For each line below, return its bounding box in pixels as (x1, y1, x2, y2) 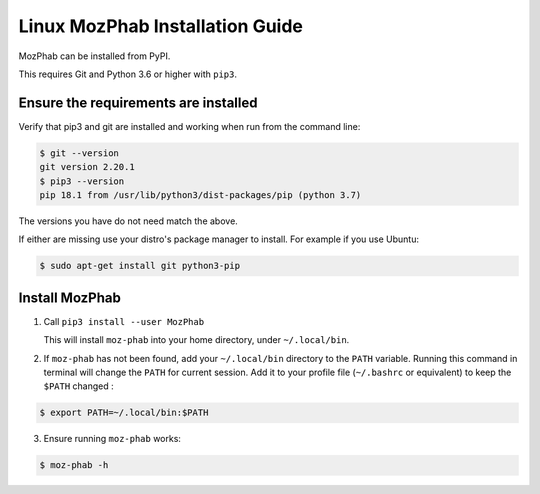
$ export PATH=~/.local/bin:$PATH (39, 407, 209, 419)
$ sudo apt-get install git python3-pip (39, 260, 240, 272)
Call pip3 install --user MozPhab (43, 315, 205, 327)
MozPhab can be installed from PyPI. (18, 50, 171, 62)
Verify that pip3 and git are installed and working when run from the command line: (18, 120, 361, 132)
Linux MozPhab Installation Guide (18, 15, 304, 37)
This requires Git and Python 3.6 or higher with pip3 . (18, 68, 238, 80)
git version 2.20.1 (39, 161, 135, 173)
